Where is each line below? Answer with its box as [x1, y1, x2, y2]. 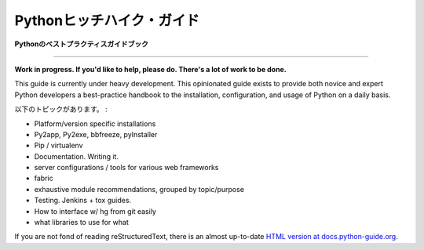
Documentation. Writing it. [34, 151, 119, 161]
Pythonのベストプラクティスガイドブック [14, 39, 149, 49]
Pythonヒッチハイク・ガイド [14, 12, 200, 29]
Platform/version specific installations [34, 118, 156, 129]
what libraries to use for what [34, 218, 129, 227]
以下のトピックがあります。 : [14, 104, 108, 114]
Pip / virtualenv [34, 141, 83, 150]
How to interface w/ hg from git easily [34, 206, 157, 216]
